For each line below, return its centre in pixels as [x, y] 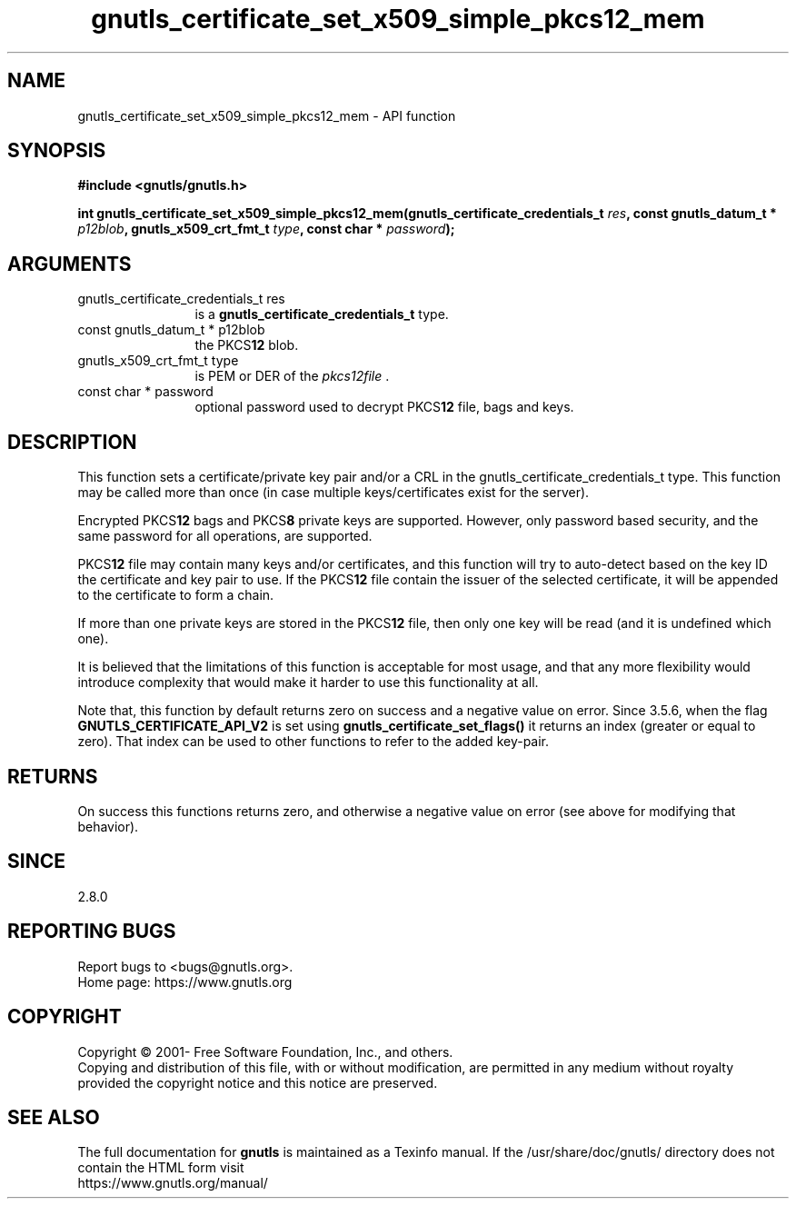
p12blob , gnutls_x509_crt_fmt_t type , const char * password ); [266, 229]
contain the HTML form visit [161, 1168]
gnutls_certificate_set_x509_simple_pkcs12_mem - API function [267, 115]
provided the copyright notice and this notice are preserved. [258, 1082]
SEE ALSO [54, 1117]
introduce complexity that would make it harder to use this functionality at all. [308, 683]
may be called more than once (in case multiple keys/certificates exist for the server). [333, 493]
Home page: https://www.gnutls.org [185, 982]
